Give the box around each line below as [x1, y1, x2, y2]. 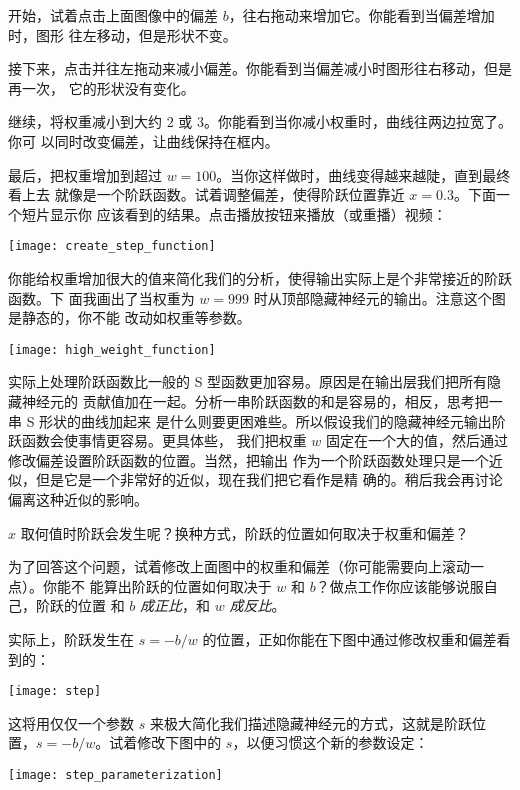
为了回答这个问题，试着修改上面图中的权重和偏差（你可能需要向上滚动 [8, 556, 470, 577]
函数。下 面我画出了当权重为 [8, 287, 195, 308]
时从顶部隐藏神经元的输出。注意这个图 [253, 287, 506, 308]
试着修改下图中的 [109, 732, 222, 753]
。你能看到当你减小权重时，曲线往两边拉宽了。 [204, 111, 512, 132]
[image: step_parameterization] [8, 768, 223, 782]
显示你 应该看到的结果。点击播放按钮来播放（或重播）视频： [49, 203, 447, 224]
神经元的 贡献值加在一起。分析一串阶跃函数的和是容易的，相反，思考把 [21, 391, 489, 412]
